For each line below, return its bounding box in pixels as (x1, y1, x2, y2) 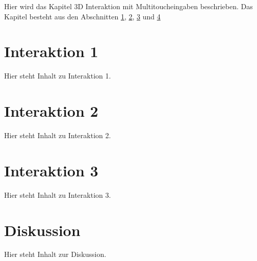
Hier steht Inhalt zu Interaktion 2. (4, 130, 111, 141)
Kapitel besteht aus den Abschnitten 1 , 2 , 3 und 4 (4, 11, 161, 21)
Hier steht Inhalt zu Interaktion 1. (4, 70, 111, 81)
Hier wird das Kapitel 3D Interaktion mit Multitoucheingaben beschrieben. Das (4, 1, 253, 11)
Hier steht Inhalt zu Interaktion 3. (4, 189, 111, 200)
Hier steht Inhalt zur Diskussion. (4, 249, 107, 259)
